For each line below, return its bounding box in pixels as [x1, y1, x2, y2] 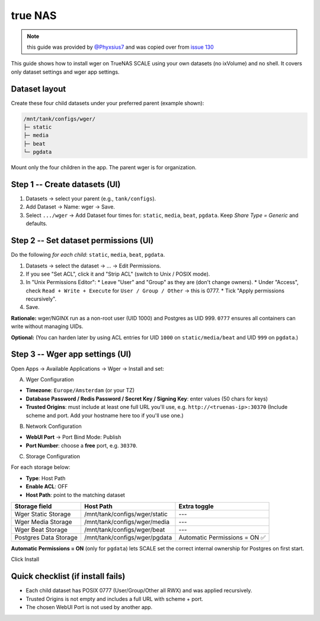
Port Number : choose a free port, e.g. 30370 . [25, 442, 137, 449]
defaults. [25, 220, 47, 227]
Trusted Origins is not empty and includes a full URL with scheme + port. [25, 595, 204, 603]
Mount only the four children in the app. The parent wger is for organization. [11, 164, 197, 171]
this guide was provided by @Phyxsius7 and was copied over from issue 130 [27, 43, 214, 51]
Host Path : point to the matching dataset [25, 491, 126, 499]
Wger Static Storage [14, 510, 71, 518]
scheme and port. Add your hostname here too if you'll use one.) [25, 412, 184, 419]
